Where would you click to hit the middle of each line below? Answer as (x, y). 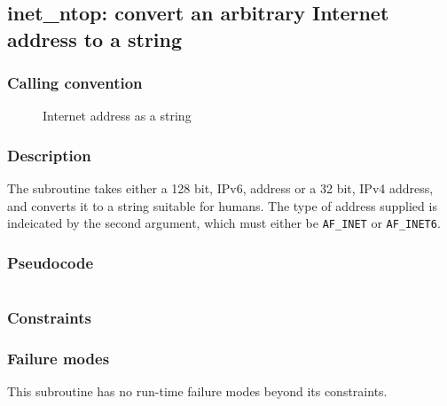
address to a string (95, 39)
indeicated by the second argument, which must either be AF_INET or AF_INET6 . (224, 223)
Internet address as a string (117, 116)
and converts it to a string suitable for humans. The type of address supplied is (222, 205)
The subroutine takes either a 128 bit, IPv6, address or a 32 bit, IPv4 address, (220, 188)
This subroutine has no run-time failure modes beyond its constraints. (197, 391)
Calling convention (75, 83)
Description (49, 155)
